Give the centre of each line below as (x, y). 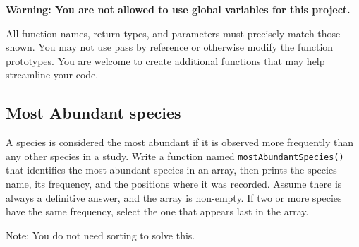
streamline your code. (52, 74)
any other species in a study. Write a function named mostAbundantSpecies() (175, 156)
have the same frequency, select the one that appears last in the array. (157, 211)
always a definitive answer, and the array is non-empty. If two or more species (174, 197)
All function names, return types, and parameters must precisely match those (173, 33)
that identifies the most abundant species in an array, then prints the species (171, 170)
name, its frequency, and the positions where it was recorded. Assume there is (174, 184)
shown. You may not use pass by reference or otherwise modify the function (170, 47)
